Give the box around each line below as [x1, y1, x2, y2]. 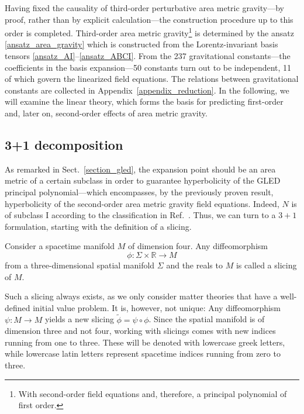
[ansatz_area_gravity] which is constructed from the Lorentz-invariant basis [5, 38, 278, 50]
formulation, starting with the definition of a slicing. [5, 220, 192, 232]
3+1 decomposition [5, 135, 123, 153]
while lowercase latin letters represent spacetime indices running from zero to [5, 347, 281, 360]
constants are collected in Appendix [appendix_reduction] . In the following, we [5, 84, 289, 96]
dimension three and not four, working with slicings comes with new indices [5, 325, 276, 337]
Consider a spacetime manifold [5, 240, 115, 252]
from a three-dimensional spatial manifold [5, 258, 155, 271]
